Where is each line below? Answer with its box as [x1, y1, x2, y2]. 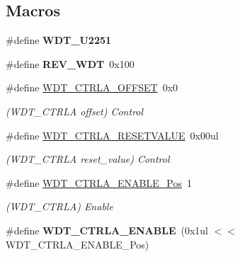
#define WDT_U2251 [6, 33, 112, 47]
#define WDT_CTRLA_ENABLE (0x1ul [6, 222, 208, 237]
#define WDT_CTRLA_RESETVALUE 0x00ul [6, 127, 219, 142]
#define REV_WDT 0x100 [6, 56, 135, 71]
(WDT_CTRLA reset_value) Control [6, 152, 170, 166]
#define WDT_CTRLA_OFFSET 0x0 [6, 80, 178, 95]
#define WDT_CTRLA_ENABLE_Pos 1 [6, 175, 192, 190]
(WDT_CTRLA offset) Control [6, 103, 144, 118]
